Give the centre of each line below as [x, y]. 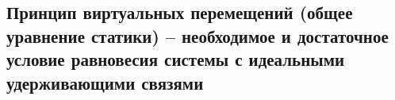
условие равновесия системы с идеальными [176, 59]
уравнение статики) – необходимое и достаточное [197, 35]
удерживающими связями [105, 82]
